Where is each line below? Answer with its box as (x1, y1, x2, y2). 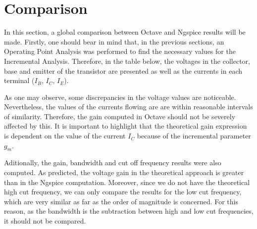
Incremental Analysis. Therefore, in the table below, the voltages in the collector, (4, 55, 250, 66)
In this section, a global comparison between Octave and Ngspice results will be (4, 27, 246, 37)
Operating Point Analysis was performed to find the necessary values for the (4, 46, 236, 56)
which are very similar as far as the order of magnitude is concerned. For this (4, 196, 238, 206)
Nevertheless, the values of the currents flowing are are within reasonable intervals (4, 101, 253, 112)
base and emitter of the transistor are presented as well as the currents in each (4, 65, 243, 76)
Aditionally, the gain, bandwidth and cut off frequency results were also (4, 157, 221, 168)
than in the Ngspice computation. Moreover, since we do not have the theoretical (4, 177, 250, 187)
